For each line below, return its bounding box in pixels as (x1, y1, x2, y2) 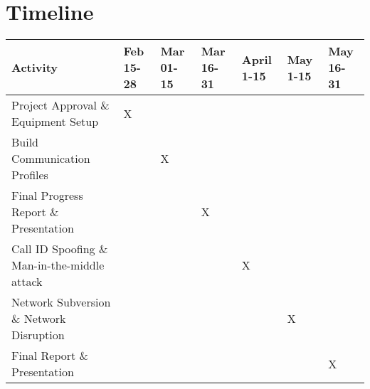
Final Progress (11, 187, 83, 204)
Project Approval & (11, 97, 110, 114)
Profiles (11, 166, 48, 183)
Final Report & (11, 347, 89, 364)
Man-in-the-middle (11, 257, 105, 274)
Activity (11, 59, 58, 76)
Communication (11, 150, 90, 167)
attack (11, 273, 43, 290)
